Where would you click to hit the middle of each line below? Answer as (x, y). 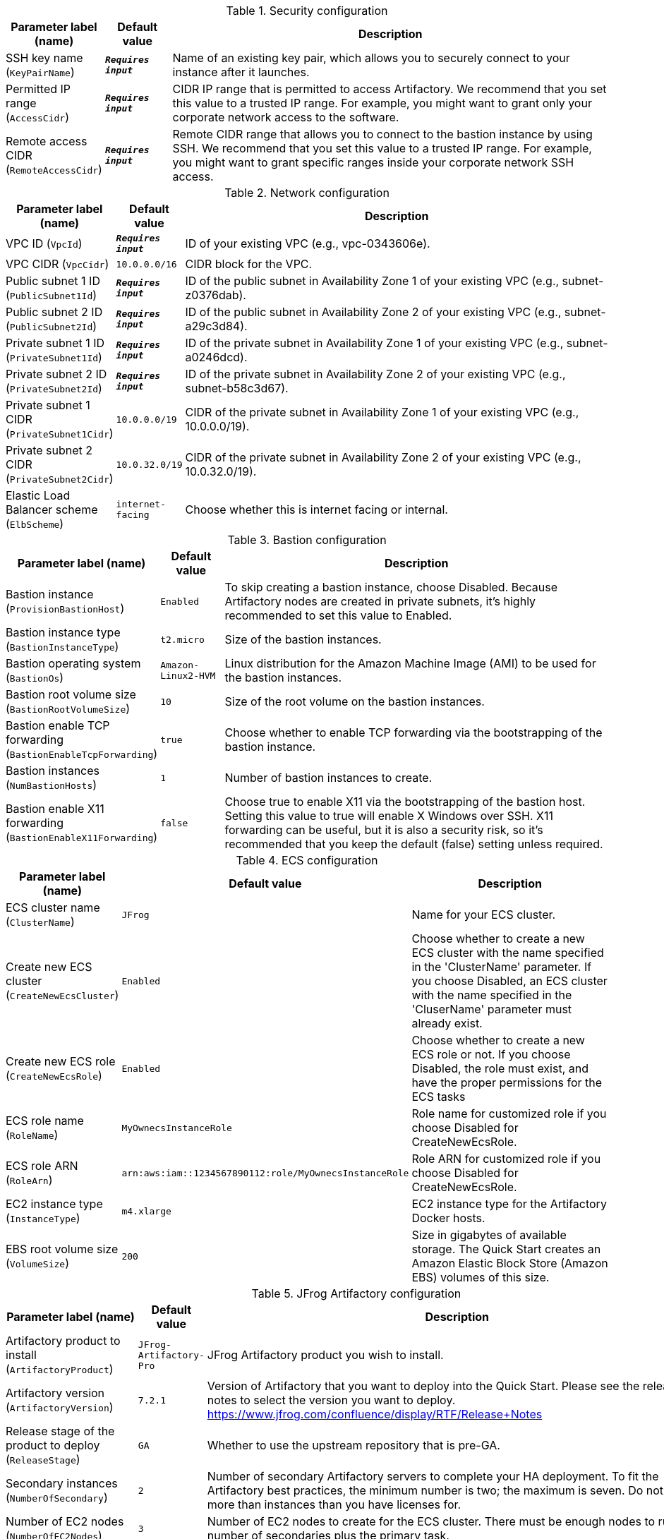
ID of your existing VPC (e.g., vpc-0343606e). (308, 243)
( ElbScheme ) (35, 524)
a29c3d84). (216, 326)
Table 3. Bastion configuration (307, 540)
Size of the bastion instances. (303, 639)
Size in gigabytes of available (489, 1235)
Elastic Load (38, 495)
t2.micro (182, 639)
